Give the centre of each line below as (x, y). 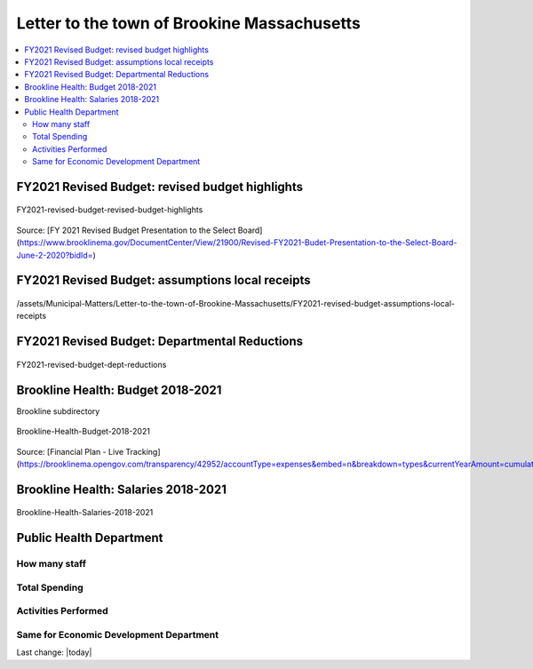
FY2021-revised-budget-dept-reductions (91, 364)
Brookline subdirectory (58, 411)
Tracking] (143, 451)
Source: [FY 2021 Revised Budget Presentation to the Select (126, 230)
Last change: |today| (54, 652)
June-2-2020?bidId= (55, 255)
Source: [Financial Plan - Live (70, 451)
